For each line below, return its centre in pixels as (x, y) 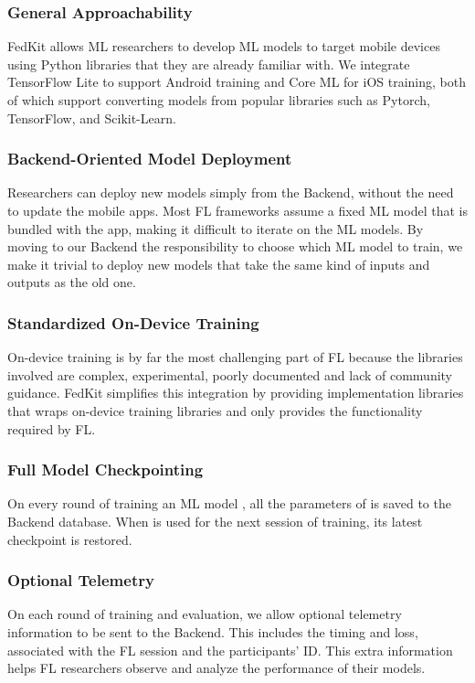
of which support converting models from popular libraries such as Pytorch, (219, 100)
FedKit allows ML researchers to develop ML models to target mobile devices (224, 46)
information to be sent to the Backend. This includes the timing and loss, (213, 631)
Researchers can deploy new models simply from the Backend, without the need (231, 192)
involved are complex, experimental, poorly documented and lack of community (230, 374)
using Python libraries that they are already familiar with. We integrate (209, 64)
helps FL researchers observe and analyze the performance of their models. (216, 668)
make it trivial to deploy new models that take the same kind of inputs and (219, 264)
